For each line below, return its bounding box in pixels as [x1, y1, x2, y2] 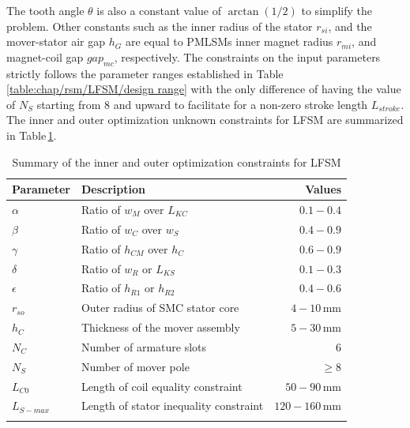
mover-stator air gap [6, 33, 106, 50]
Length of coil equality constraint [81, 377, 243, 394]
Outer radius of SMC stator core [81, 299, 239, 316]
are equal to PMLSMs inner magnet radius [125, 33, 333, 50]
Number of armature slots [81, 338, 207, 355]
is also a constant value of [96, 2, 222, 18]
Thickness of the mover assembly [81, 319, 240, 336]
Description [81, 181, 145, 197]
